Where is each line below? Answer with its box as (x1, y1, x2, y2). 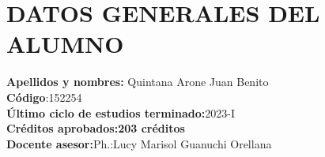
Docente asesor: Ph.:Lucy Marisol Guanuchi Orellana (6, 135, 272, 151)
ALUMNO (6, 28, 124, 60)
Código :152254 (6, 88, 82, 105)
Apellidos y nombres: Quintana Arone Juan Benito (6, 73, 269, 90)
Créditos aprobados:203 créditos (6, 120, 185, 136)
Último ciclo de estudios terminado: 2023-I (6, 104, 235, 121)
